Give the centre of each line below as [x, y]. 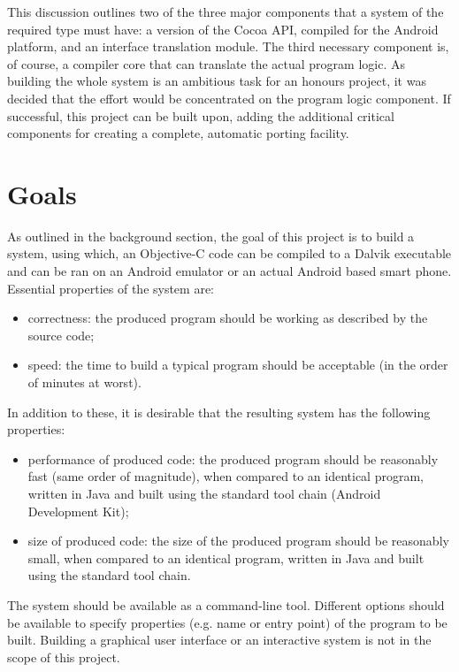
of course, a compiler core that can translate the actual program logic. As [206, 63]
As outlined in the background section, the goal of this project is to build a [211, 236]
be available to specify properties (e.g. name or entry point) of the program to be [227, 622]
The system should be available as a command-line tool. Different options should [226, 604]
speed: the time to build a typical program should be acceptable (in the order [238, 365]
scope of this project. [64, 657]
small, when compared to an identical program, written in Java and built [226, 557]
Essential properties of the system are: [111, 288]
